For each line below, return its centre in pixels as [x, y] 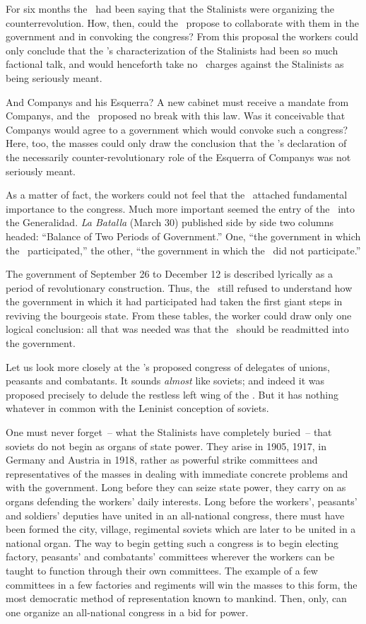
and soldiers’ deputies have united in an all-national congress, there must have [175, 515]
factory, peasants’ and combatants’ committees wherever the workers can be [170, 557]
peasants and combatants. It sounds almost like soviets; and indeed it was [165, 381]
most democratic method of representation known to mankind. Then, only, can [176, 598]
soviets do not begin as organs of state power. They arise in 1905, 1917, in [166, 446]
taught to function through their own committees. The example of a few [162, 570]
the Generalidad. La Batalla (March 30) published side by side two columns [170, 222]
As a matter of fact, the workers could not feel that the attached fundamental [177, 195]
